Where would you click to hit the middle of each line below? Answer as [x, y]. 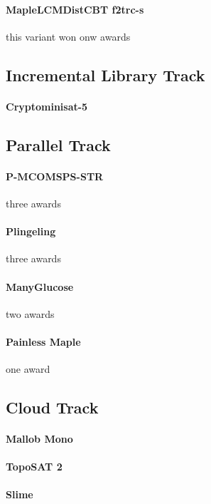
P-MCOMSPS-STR [55, 176]
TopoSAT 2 [34, 467]
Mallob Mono [39, 439]
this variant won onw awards [68, 36]
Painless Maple [43, 341]
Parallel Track [58, 144]
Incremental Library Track [105, 74]
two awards [30, 313]
